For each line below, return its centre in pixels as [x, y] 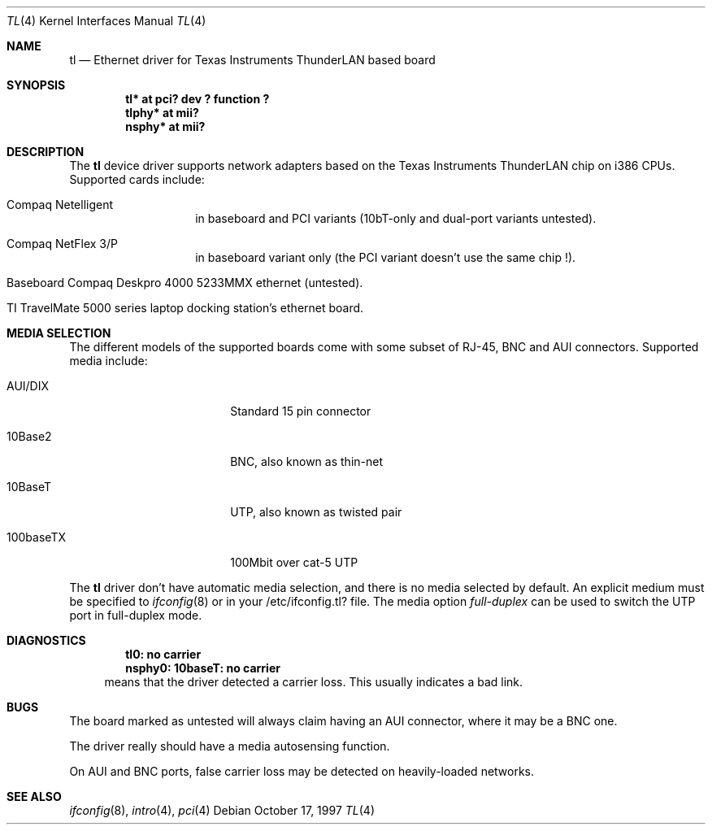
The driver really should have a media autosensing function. [230, 746]
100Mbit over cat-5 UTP [294, 562]
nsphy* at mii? [165, 126]
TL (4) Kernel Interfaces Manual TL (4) [106, 21]
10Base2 [29, 436]
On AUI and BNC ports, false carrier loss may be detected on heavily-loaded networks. [302, 771]
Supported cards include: [137, 179]
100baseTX [36, 537]
